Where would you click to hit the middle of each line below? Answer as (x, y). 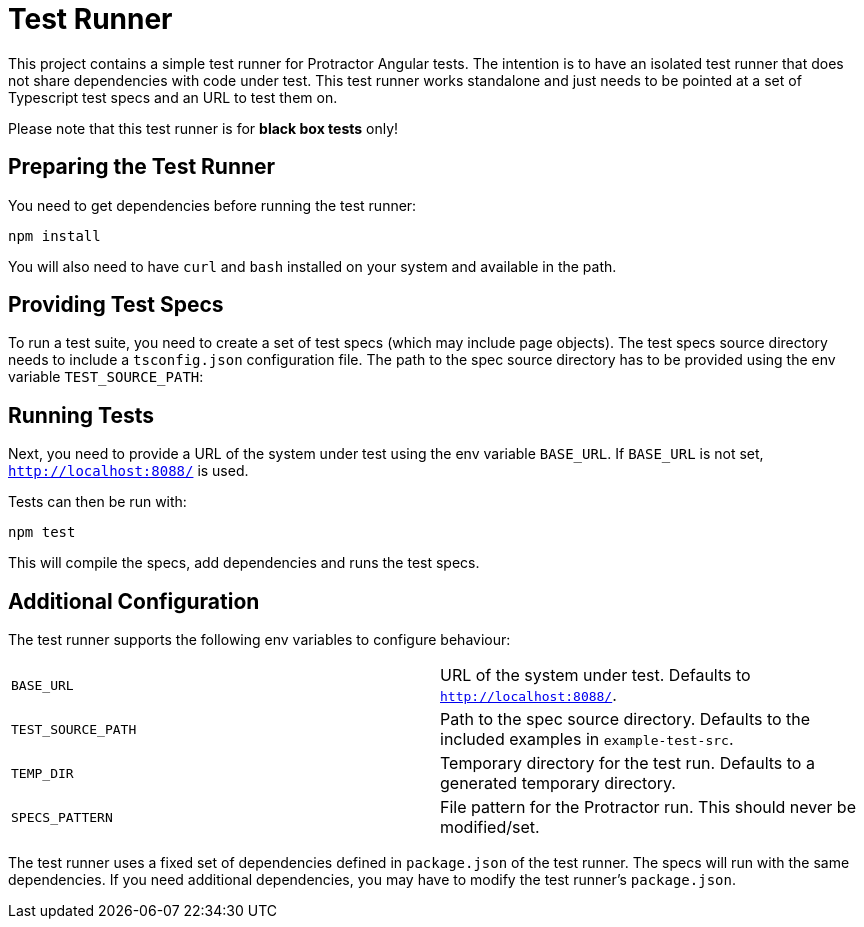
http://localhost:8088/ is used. (128, 471)
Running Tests (81, 415)
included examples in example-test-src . (587, 739)
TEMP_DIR (42, 773)
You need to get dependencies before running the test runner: (212, 205)
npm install (54, 235)
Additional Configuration (134, 601)
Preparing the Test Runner (142, 167)
